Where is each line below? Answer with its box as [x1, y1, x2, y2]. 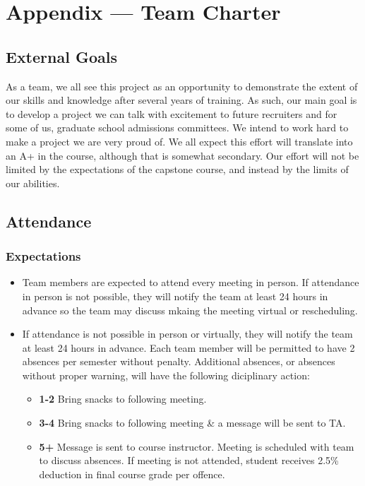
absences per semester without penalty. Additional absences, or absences [22, 354, 335, 369]
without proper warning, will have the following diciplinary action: [22, 367, 310, 382]
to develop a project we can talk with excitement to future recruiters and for [6, 106, 337, 121]
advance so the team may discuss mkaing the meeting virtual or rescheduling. [22, 302, 358, 317]
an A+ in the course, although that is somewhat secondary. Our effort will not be [6, 148, 359, 162]
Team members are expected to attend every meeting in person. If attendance [22, 275, 359, 290]
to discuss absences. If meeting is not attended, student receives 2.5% [39, 453, 339, 468]
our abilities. [6, 175, 60, 190]
